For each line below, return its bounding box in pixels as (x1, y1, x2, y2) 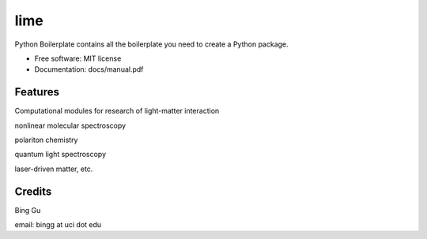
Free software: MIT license (34, 54, 122, 63)
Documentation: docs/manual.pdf (34, 65, 144, 74)
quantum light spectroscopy (14, 150, 107, 159)
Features (14, 85, 59, 99)
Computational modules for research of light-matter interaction (14, 106, 220, 116)
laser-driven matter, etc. (14, 164, 93, 174)
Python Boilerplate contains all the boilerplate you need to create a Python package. (14, 39, 289, 49)
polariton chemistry (14, 135, 78, 145)
